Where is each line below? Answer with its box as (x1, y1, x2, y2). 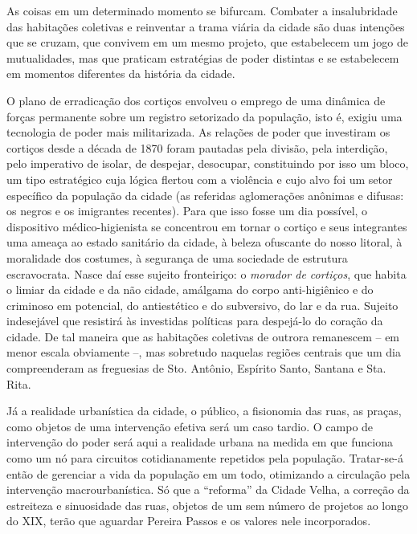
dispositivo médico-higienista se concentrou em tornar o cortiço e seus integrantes (6, 218, 407, 234)
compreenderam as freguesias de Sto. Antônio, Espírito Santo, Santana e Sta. (6, 360, 386, 377)
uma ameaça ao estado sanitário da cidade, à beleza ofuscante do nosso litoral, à (6, 234, 403, 251)
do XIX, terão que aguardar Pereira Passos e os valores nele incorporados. (6, 512, 371, 529)
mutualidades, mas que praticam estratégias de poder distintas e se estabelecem (6, 49, 399, 66)
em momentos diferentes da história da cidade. (6, 65, 235, 82)
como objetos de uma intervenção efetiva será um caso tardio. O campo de (6, 418, 374, 434)
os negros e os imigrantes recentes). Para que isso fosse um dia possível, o (6, 202, 368, 219)
